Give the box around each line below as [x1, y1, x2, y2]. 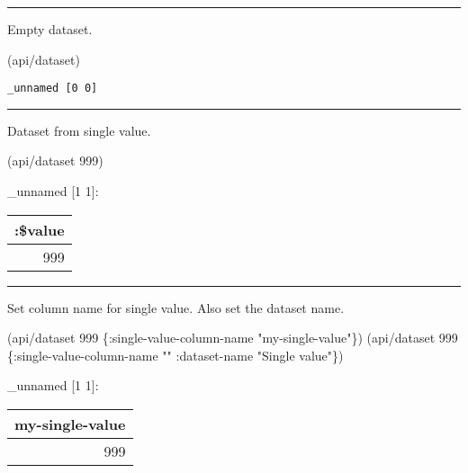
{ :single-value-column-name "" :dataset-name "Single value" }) [7, 345, 344, 364]
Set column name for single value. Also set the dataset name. [7, 298, 345, 317]
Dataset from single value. [7, 120, 151, 139]
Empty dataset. [7, 20, 93, 38]
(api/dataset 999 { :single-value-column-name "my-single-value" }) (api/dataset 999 [7, 328, 458, 347]
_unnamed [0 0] [7, 82, 98, 95]
